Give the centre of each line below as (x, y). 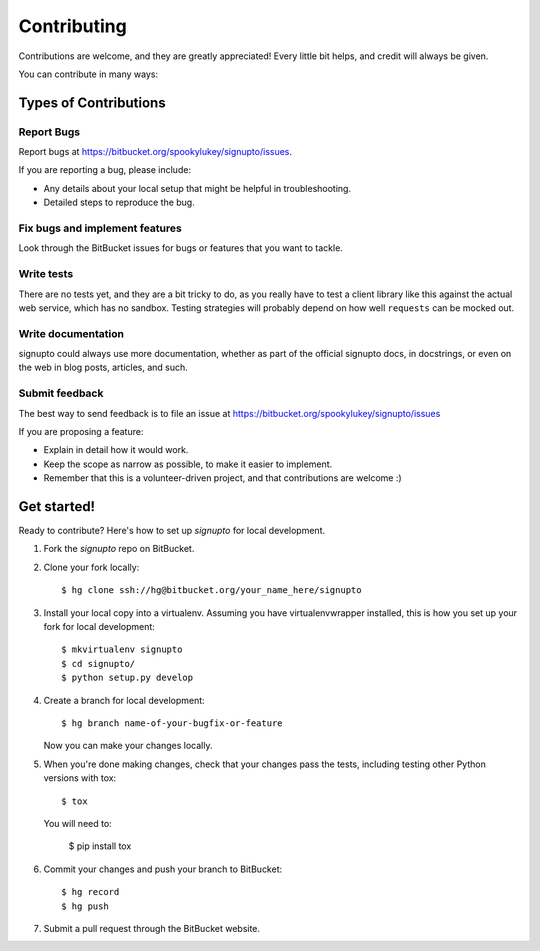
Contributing (72, 26)
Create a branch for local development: (124, 700)
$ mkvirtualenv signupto (122, 649)
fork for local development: (99, 627)
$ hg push (85, 906)
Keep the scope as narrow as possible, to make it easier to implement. (188, 464)
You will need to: (77, 823)
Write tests (46, 274)
